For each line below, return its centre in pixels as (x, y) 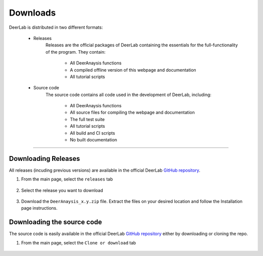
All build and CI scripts (93, 133)
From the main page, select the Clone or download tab (79, 243)
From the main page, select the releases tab (67, 179)
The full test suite (87, 119)
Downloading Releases (45, 158)
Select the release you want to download (62, 190)
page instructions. (39, 208)
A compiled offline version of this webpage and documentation (133, 70)
